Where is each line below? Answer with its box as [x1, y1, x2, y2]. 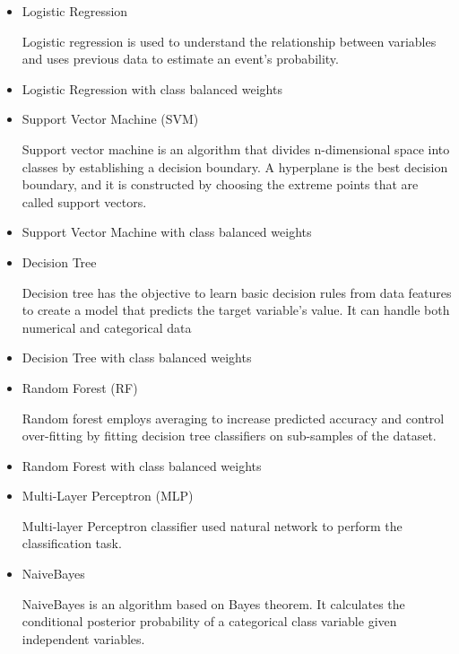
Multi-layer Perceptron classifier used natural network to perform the [22, 516, 403, 535]
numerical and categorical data [22, 318, 192, 336]
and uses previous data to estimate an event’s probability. [22, 49, 339, 68]
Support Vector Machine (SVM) [22, 109, 199, 128]
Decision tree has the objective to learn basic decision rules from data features [22, 283, 452, 301]
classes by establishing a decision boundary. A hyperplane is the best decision [22, 157, 448, 176]
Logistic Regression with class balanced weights [22, 79, 282, 98]
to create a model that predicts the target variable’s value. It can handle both [22, 301, 450, 319]
